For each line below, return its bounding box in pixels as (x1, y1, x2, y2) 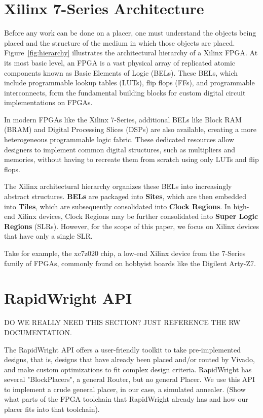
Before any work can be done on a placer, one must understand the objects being (4, 27, 256, 38)
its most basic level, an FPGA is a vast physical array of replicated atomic (4, 57, 236, 68)
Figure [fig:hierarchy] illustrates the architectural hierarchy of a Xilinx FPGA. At (4, 47, 258, 58)
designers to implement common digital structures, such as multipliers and (4, 144, 236, 154)
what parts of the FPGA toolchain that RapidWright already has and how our (4, 394, 248, 404)
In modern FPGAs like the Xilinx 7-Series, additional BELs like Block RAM (4, 114, 242, 124)
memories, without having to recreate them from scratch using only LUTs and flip (4, 154, 259, 165)
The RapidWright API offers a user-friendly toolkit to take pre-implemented (4, 344, 241, 355)
